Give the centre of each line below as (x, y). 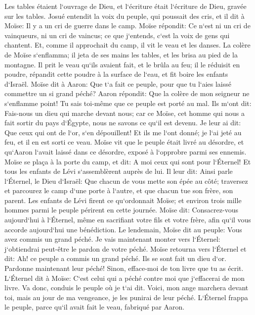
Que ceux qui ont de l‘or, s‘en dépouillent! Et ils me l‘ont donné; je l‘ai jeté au (123, 132)
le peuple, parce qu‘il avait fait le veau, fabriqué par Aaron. (95, 307)
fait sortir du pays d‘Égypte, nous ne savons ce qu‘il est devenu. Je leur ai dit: (123, 123)
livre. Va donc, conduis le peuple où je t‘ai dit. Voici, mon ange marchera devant (127, 288)
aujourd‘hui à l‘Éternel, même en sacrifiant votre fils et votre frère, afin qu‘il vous (128, 220)
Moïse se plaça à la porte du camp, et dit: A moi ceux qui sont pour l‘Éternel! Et (128, 161)
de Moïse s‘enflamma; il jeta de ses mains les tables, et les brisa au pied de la (121, 54)
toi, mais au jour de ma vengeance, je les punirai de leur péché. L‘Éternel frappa (126, 297)
